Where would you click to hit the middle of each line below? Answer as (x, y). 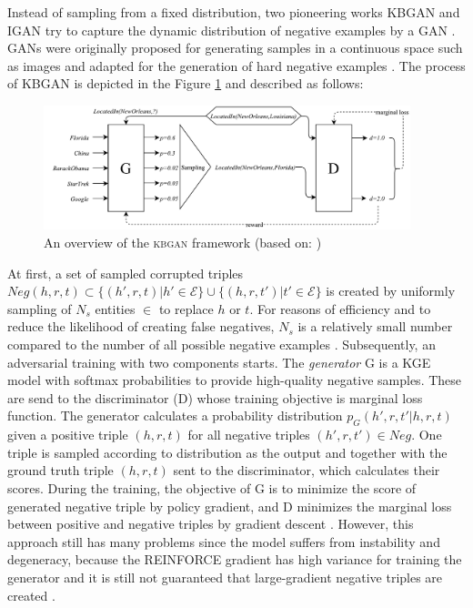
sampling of (40, 308)
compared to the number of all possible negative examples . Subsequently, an (221, 345)
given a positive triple (68, 435)
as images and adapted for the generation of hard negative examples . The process (236, 65)
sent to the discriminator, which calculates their (307, 470)
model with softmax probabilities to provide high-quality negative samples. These (235, 380)
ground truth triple (60, 470)
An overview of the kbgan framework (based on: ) (183, 243)
